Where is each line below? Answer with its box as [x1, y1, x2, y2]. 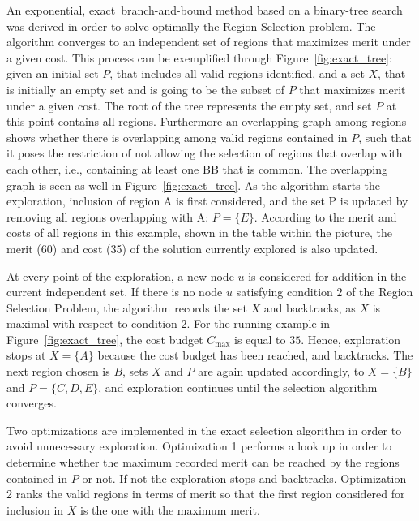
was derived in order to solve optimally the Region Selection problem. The [6, 17, 376, 34]
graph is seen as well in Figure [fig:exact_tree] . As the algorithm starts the [6, 176, 380, 193]
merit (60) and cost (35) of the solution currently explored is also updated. [6, 239, 378, 256]
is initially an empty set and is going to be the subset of [6, 80, 284, 97]
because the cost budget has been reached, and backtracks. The [97, 347, 413, 364]
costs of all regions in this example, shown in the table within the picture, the [6, 224, 393, 241]
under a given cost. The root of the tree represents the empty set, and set [6, 97, 372, 114]
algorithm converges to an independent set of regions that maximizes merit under [6, 33, 411, 50]
